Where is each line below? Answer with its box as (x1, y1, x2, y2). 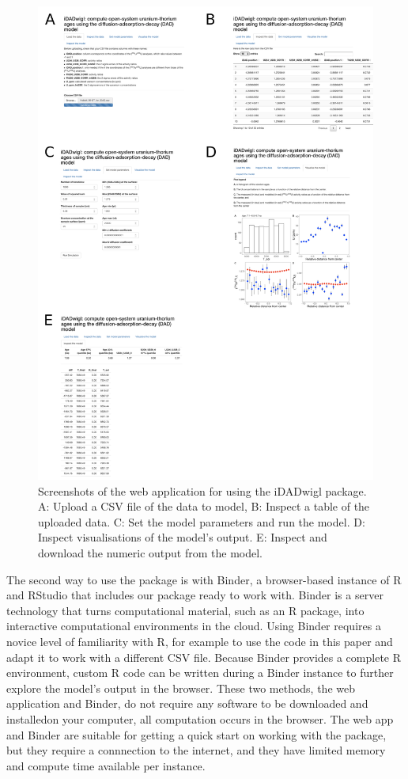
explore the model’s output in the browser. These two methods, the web (6, 679, 355, 696)
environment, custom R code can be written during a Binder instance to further (6, 664, 394, 681)
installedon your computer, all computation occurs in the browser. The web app (6, 710, 394, 727)
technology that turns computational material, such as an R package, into (6, 602, 365, 618)
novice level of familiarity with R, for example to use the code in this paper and (6, 633, 393, 649)
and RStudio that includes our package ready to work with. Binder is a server (6, 587, 383, 603)
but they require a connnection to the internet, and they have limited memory (6, 742, 386, 758)
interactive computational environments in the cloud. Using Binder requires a (6, 617, 381, 634)
